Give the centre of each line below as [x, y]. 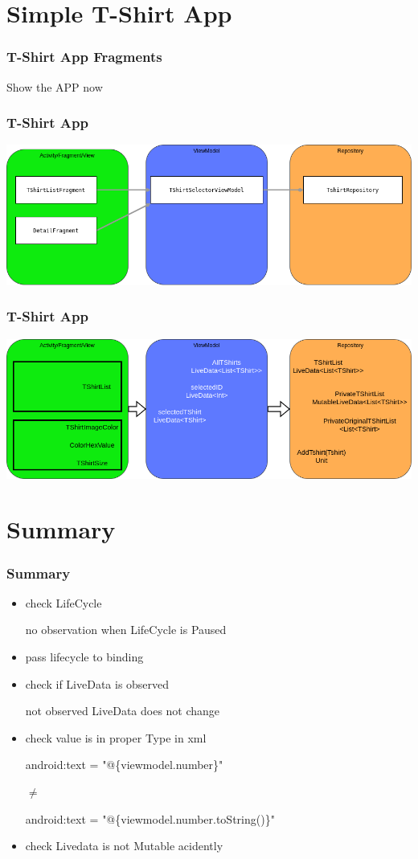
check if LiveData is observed [97, 683]
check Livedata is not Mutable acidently [124, 846]
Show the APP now [55, 86]
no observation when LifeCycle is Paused [126, 630]
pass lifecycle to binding [84, 657]
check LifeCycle [64, 602]
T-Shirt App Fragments [84, 57]
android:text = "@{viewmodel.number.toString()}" [150, 818]
